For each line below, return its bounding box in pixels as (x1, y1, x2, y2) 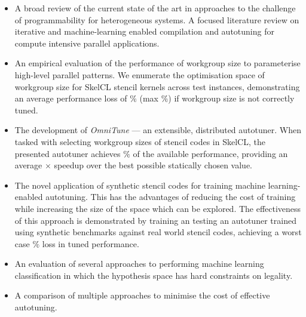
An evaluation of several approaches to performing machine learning (14, 257, 264, 270)
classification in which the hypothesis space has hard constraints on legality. (14, 269, 293, 281)
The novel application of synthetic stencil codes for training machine (14, 178, 265, 191)
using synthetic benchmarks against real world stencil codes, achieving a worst (14, 226, 302, 238)
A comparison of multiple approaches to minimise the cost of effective (14, 289, 270, 301)
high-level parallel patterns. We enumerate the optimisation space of (14, 68, 265, 81)
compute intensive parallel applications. (14, 36, 160, 49)
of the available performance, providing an (133, 147, 288, 159)
